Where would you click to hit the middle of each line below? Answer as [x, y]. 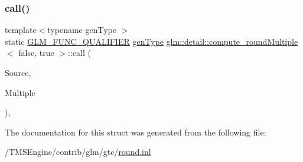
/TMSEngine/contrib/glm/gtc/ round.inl [78, 152]
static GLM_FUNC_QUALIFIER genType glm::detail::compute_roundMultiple [151, 41]
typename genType [82, 30]
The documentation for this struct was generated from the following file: [136, 132]
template [21, 30]
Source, [18, 72]
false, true [36, 53]
